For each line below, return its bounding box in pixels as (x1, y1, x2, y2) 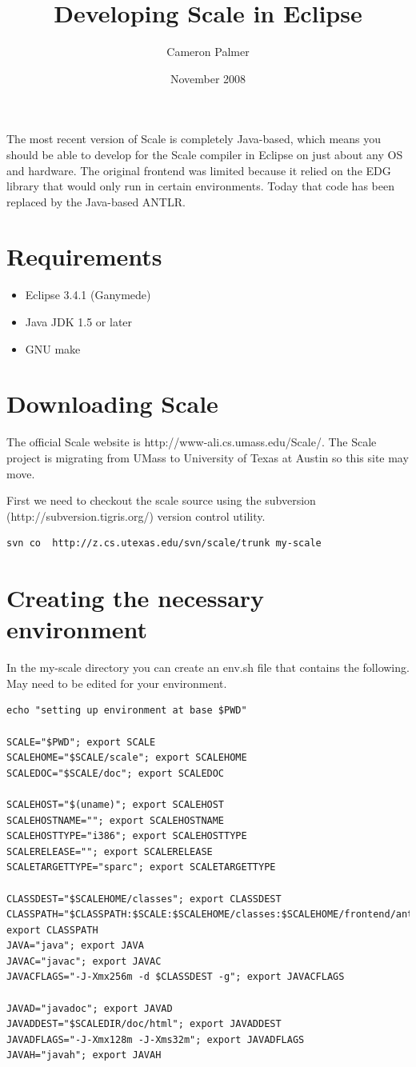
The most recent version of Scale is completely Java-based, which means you (6, 130, 382, 147)
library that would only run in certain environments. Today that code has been (6, 178, 394, 194)
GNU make (25, 340, 81, 357)
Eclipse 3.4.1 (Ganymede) (25, 286, 151, 303)
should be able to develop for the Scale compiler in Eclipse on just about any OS (6, 146, 403, 162)
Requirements (6, 240, 162, 273)
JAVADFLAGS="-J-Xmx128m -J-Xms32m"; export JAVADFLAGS (6, 1033, 305, 1045)
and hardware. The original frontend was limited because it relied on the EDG (6, 162, 391, 178)
